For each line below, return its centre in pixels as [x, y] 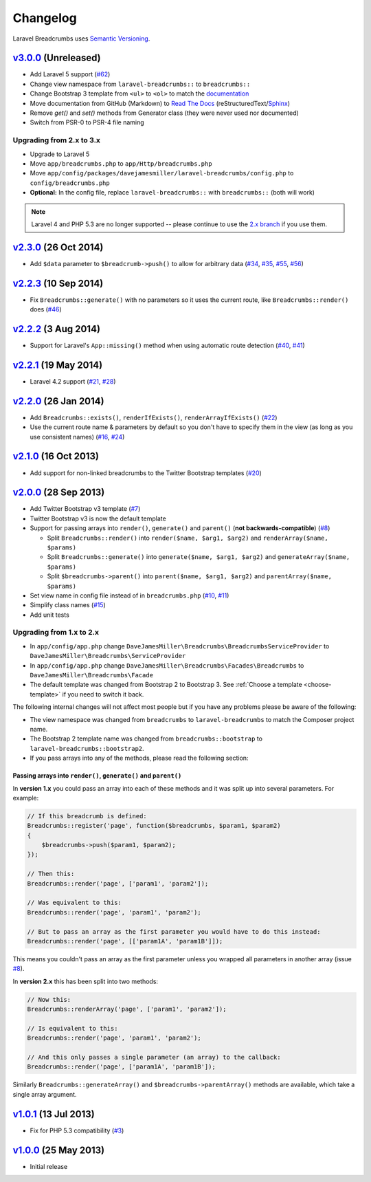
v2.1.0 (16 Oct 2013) [56, 456]
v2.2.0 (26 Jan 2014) [58, 401]
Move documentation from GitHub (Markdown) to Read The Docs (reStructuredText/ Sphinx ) [160, 103]
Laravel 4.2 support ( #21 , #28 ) [73, 381]
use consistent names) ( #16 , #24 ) [77, 437]
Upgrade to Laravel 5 [60, 154]
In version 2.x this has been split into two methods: [85, 981]
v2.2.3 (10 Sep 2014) [58, 283]
